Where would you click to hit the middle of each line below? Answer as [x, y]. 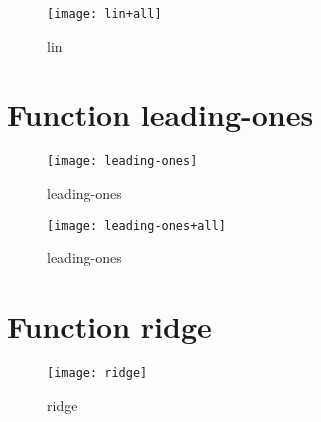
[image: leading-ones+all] [136, 225]
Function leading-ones [160, 114]
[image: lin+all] [104, 14]
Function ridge [109, 326]
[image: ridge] [97, 373]
